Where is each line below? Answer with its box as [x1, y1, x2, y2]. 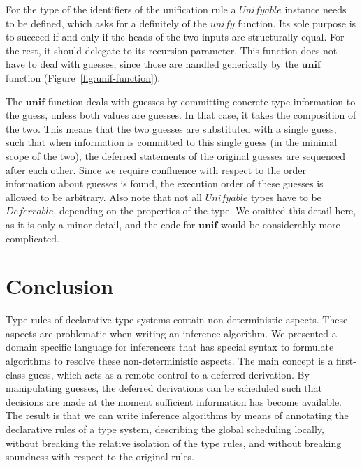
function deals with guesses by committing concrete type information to [48, 94, 356, 108]
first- [336, 353, 356, 367]
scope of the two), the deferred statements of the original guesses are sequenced [6, 148, 345, 163]
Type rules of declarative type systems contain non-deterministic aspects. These [6, 312, 348, 327]
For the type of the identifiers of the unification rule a [6, 2, 236, 16]
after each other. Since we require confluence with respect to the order [6, 162, 307, 177]
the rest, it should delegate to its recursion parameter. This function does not [6, 43, 338, 57]
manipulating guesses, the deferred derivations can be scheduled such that [6, 381, 322, 395]
